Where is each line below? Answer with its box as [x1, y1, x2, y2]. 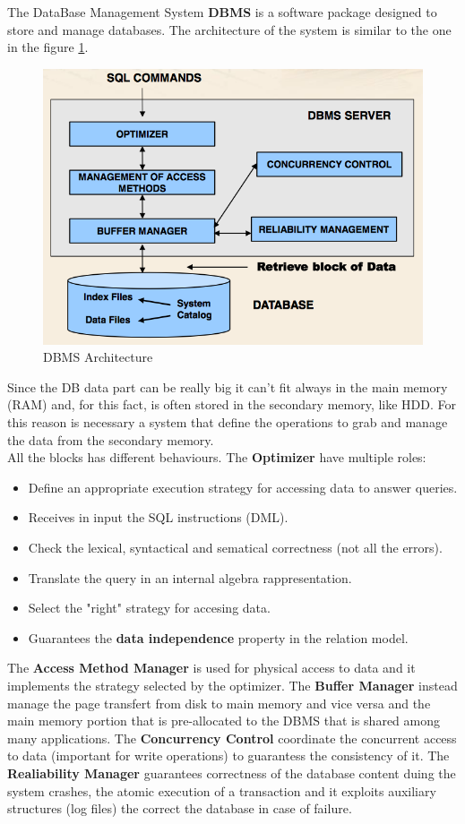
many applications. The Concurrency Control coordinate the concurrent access [7, 728, 457, 747]
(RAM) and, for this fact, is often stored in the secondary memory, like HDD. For [7, 395, 457, 414]
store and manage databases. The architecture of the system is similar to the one [7, 20, 452, 39]
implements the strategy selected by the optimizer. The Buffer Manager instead [7, 676, 458, 694]
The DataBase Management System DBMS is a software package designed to [7, 3, 437, 21]
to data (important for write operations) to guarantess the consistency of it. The [7, 746, 450, 765]
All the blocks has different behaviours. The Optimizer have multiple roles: [7, 448, 426, 467]
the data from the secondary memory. [7, 430, 214, 449]
